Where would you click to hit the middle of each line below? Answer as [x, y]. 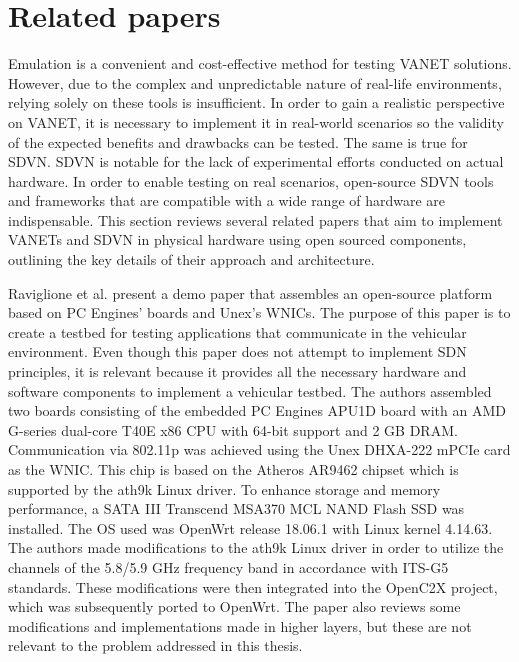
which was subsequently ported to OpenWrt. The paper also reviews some [234, 606]
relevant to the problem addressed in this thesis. [155, 645]
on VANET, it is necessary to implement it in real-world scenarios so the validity [256, 121]
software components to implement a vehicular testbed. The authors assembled [250, 390]
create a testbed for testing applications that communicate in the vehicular [237, 331]
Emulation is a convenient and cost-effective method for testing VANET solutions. [260, 63]
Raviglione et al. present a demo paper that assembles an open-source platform [250, 292]
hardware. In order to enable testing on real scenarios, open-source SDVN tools [251, 180]
